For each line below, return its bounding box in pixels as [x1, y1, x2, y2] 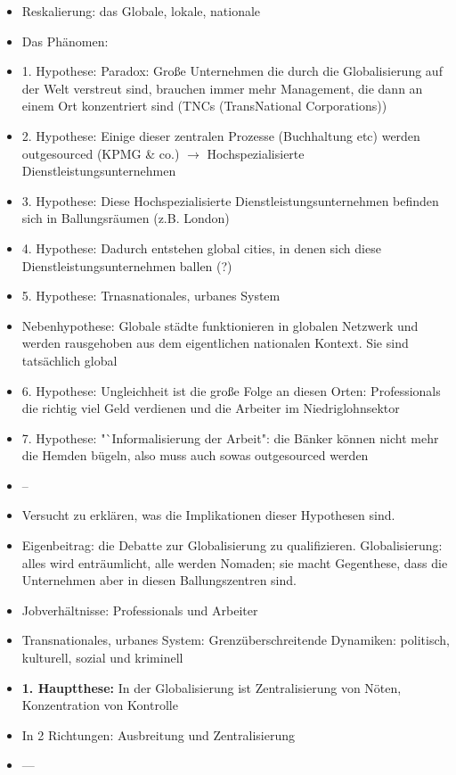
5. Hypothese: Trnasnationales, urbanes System [21, 286, 281, 305]
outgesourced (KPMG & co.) [21, 144, 180, 162]
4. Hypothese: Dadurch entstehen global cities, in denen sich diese [21, 238, 381, 257]
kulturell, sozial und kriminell [21, 648, 183, 667]
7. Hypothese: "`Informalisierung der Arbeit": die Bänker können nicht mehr [21, 428, 439, 447]
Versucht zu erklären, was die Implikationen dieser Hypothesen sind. [21, 506, 395, 524]
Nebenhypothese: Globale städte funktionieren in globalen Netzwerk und [21, 316, 419, 334]
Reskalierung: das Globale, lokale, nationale [21, 2, 261, 20]
